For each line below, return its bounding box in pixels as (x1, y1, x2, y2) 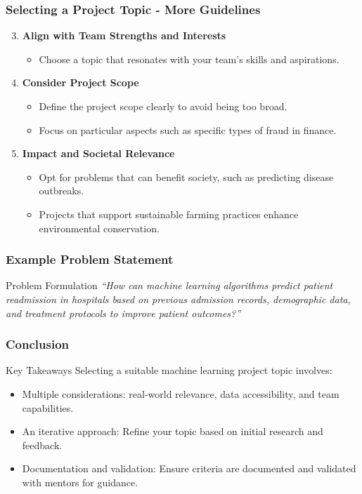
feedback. (22, 437, 63, 452)
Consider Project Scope (22, 75, 139, 90)
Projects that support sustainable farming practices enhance (39, 206, 299, 221)
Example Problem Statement (6, 251, 174, 268)
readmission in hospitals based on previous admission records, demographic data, (6, 291, 351, 306)
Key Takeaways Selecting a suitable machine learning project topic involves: (6, 363, 332, 378)
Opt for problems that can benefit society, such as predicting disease (39, 169, 334, 184)
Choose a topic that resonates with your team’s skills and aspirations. (39, 51, 340, 66)
